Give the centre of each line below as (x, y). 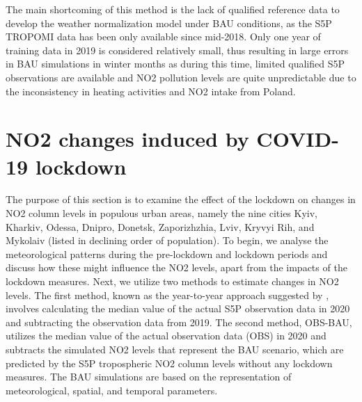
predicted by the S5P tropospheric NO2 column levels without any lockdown (169, 363)
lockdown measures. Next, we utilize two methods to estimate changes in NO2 (172, 281)
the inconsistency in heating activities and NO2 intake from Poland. (151, 91)
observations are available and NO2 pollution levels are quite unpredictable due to (181, 77)
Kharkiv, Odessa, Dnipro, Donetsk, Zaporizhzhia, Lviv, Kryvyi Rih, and (160, 226)
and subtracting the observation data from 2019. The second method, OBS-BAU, (179, 322)
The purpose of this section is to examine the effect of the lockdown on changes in (181, 199)
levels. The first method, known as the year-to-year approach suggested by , (167, 295)
